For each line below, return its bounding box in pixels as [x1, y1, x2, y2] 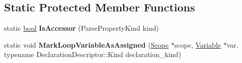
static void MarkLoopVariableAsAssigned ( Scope [4, 39, 169, 50]
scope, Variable [174, 39, 221, 50]
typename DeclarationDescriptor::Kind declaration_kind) [4, 49, 181, 60]
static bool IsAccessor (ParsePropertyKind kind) [4, 23, 159, 33]
